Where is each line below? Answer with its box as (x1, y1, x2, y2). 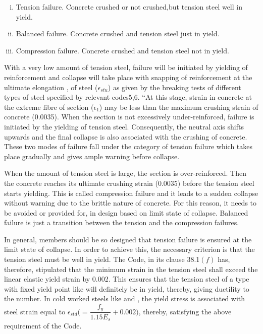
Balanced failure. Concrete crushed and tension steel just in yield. (16, 28, 220, 39)
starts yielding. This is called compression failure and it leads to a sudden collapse (4, 187, 258, 198)
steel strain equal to (4, 306, 66, 316)
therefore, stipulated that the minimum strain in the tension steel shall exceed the (4, 263, 258, 274)
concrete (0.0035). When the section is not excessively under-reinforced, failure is (4, 111, 254, 122)
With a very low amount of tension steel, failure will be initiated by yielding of (4, 62, 248, 73)
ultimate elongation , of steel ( (4, 82, 98, 92)
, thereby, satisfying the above (138, 306, 232, 316)
